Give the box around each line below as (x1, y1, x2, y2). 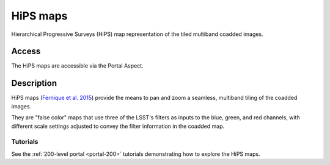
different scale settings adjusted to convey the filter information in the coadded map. (11, 122, 225, 130)
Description (11, 78, 57, 88)
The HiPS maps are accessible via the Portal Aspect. (11, 62, 144, 69)
